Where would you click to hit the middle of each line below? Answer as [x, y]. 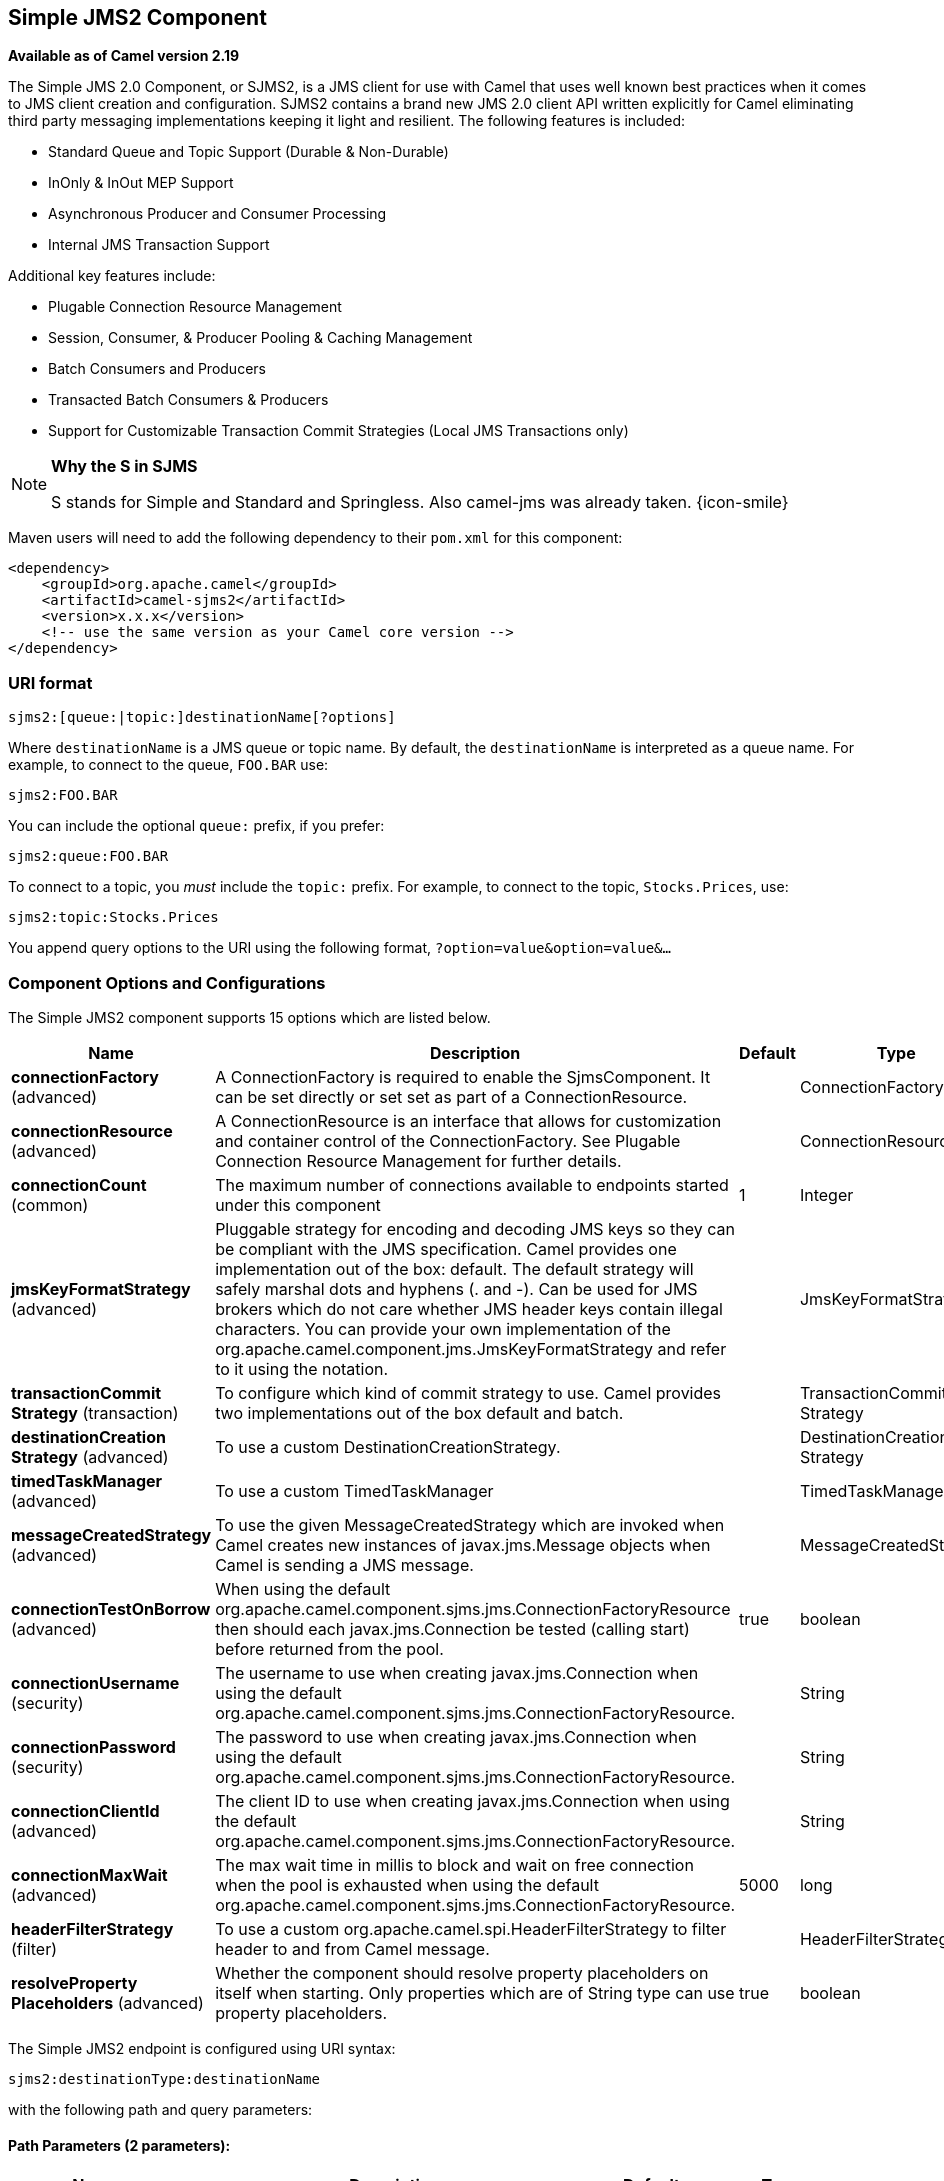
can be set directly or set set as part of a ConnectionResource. [451, 1096]
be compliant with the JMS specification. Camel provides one [446, 1248]
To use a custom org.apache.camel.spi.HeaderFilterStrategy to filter [471, 1928]
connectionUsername [95, 1682]
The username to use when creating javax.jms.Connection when [457, 1672]
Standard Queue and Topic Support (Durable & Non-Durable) [248, 152]
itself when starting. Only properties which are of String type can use [475, 1992]
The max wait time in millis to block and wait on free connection [454, 1864]
